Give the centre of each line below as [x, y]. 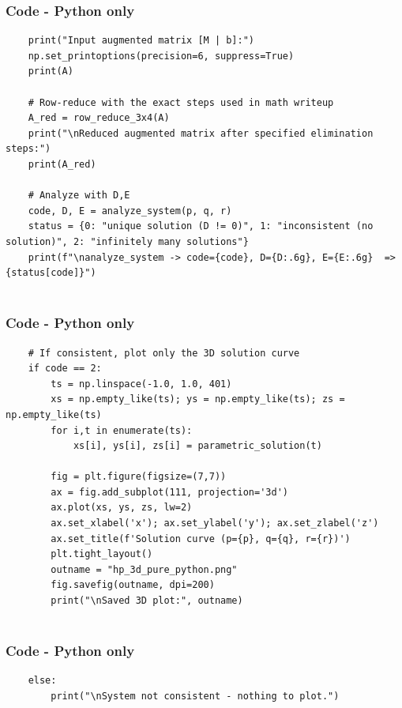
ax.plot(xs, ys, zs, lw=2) [122, 508]
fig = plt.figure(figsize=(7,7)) [139, 477]
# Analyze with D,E [79, 196]
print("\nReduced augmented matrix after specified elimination [201, 133]
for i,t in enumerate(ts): [122, 430]
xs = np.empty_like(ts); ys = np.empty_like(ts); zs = [198, 399]
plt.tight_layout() [102, 554]
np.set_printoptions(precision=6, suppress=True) [161, 56]
